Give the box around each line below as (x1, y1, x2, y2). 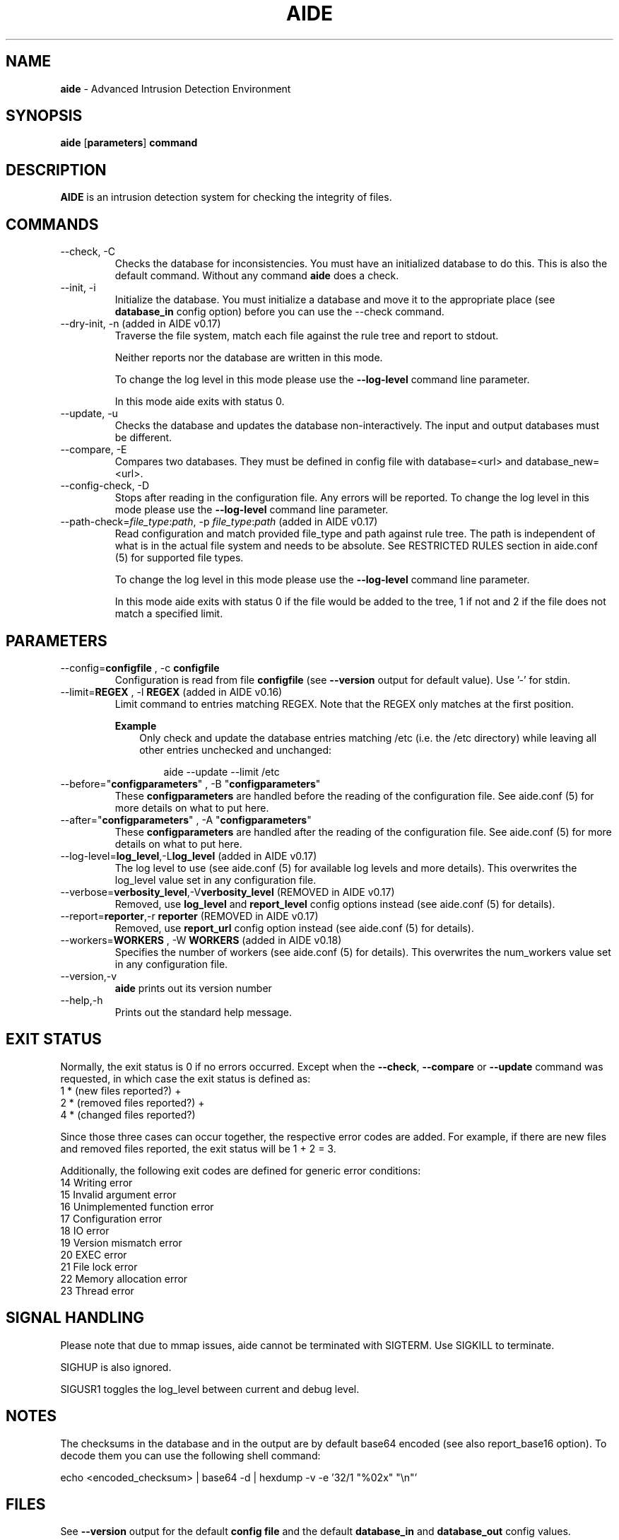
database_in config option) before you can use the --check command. (114, 305, 444, 318)
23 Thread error (60, 1284, 134, 1297)
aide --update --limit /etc (163, 765, 280, 778)
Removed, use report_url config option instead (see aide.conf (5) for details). (114, 921, 474, 934)
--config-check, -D (60, 479, 150, 492)
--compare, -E (60, 443, 127, 456)
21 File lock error (60, 1260, 138, 1273)
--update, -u (60, 407, 118, 420)
